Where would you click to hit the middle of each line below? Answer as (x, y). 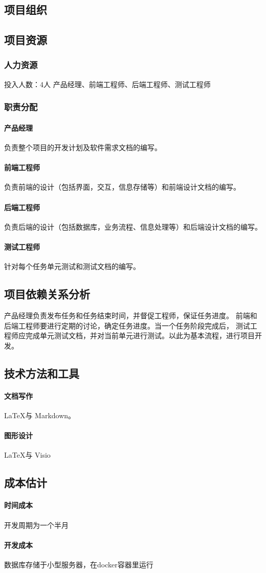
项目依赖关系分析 (47, 294)
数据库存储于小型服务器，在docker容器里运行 (79, 564)
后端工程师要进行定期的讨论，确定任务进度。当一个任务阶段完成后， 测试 (127, 325)
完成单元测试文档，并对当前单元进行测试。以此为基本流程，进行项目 (140, 335)
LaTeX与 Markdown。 (40, 415)
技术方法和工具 (42, 373)
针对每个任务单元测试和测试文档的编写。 (72, 266)
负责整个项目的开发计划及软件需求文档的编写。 (83, 147)
